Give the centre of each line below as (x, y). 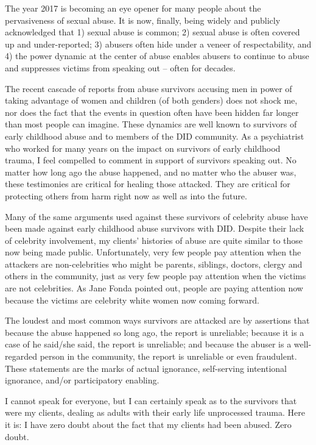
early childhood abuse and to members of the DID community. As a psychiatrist (155, 136)
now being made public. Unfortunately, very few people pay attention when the (153, 252)
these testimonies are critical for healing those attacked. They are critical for (148, 184)
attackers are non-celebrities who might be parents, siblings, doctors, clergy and (154, 264)
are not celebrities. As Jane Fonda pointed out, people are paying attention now (154, 288)
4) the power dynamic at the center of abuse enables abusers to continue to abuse (157, 56)
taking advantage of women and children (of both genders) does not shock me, (151, 100)
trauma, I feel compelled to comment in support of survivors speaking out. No (151, 160)
